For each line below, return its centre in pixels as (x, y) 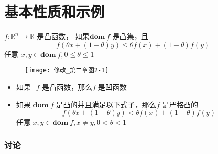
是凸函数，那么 (67, 86)
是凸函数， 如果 (63, 36)
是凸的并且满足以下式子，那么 (106, 104)
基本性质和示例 (54, 12)
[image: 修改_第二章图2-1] (67, 71)
